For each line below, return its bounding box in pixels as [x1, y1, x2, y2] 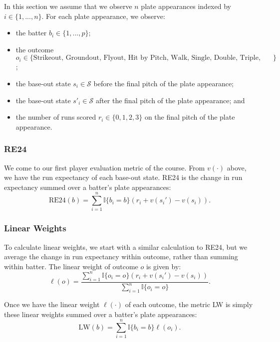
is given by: [146, 261, 181, 271]
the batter [15, 27, 47, 38]
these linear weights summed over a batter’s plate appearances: [4, 309, 197, 319]
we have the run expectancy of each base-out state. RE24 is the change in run [4, 172, 243, 182]
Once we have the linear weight [4, 299, 100, 309]
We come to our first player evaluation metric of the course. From [4, 162, 205, 172]
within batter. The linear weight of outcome [4, 261, 138, 271]
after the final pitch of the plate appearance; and [95, 95, 245, 105]
